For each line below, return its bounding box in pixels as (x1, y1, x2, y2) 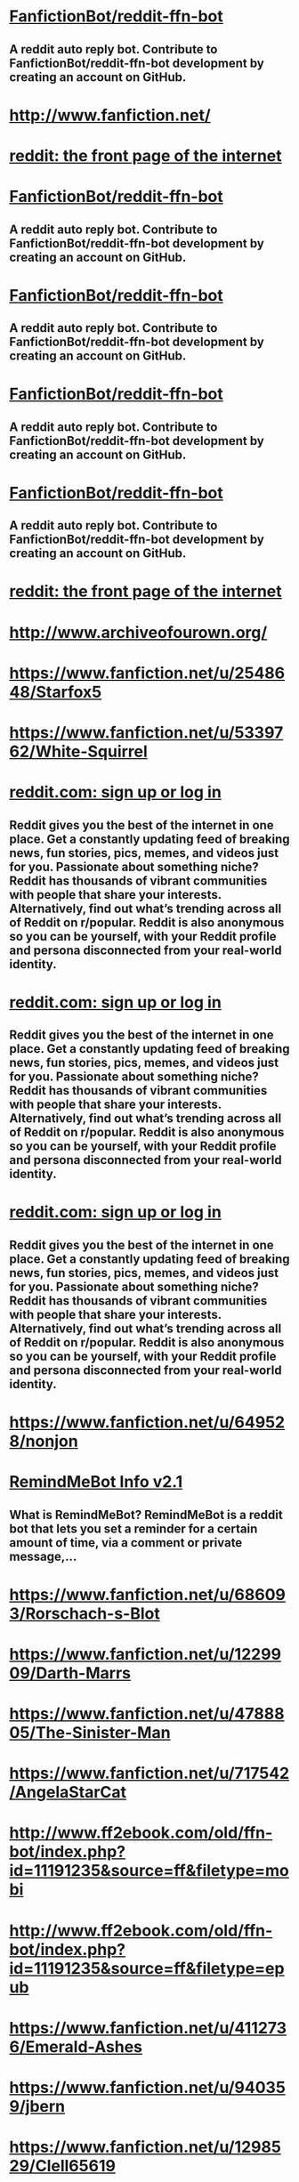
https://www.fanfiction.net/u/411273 (9, 2017, 287, 2038)
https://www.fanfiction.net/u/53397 (9, 723, 284, 743)
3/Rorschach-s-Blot (9, 1604, 160, 1623)
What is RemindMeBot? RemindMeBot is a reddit (9, 1507, 283, 1523)
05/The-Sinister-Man (9, 1723, 171, 1743)
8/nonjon (9, 1431, 78, 1451)
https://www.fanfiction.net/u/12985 (9, 2138, 282, 2157)
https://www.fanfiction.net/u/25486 (9, 663, 286, 683)
